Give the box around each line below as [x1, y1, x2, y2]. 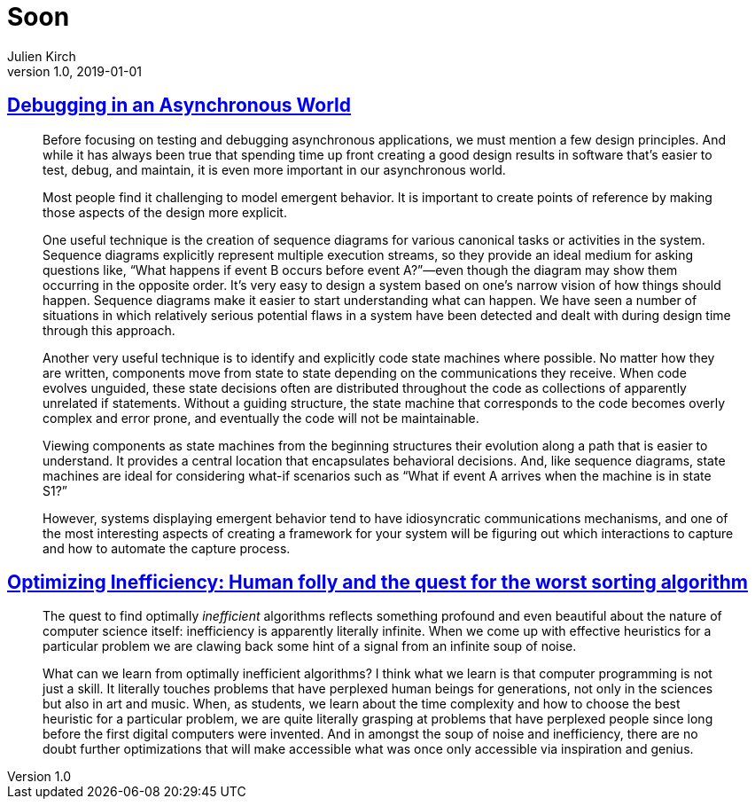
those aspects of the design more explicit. [43, 204, 287, 220]
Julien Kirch [7, 48, 76, 64]
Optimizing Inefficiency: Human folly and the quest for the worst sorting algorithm [7, 571, 748, 594]
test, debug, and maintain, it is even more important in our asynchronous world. [43, 161, 506, 177]
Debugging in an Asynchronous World [7, 94, 351, 117]
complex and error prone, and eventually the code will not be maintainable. [43, 410, 479, 426]
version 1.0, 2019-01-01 [7, 63, 142, 79]
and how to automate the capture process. [43, 540, 291, 556]
